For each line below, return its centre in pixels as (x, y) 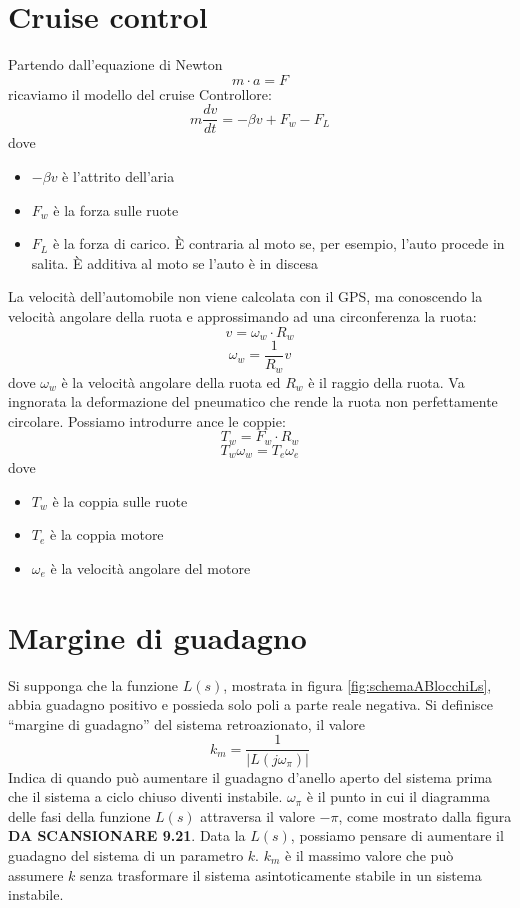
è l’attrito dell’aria (118, 175)
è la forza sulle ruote (116, 209)
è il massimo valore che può (369, 854)
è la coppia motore (107, 534)
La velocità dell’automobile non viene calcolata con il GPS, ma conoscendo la (245, 296)
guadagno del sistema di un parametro (126, 854)
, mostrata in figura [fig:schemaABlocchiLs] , (357, 684)
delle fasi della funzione (79, 815)
